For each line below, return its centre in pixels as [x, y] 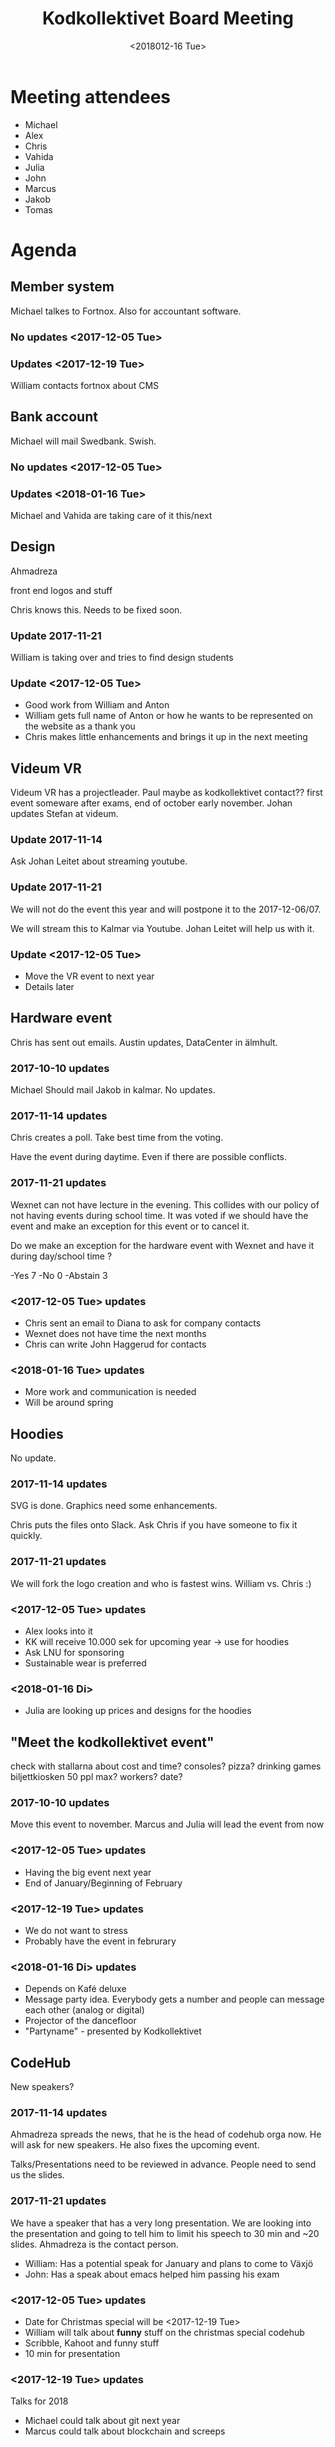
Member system [62, 287]
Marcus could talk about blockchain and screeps [125, 2431]
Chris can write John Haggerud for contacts [115, 1344]
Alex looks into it [58, 1631]
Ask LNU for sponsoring [74, 1653]
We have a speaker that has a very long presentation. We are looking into [161, 2223]
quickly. [26, 1536]
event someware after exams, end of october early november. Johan [151, 803]
